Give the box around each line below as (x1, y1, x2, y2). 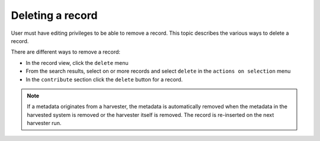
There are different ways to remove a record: (11, 48, 121, 55)
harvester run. (27, 120, 62, 127)
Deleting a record (11, 9, 98, 22)
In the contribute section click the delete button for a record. (25, 76, 183, 83)
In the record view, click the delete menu (25, 59, 129, 66)
